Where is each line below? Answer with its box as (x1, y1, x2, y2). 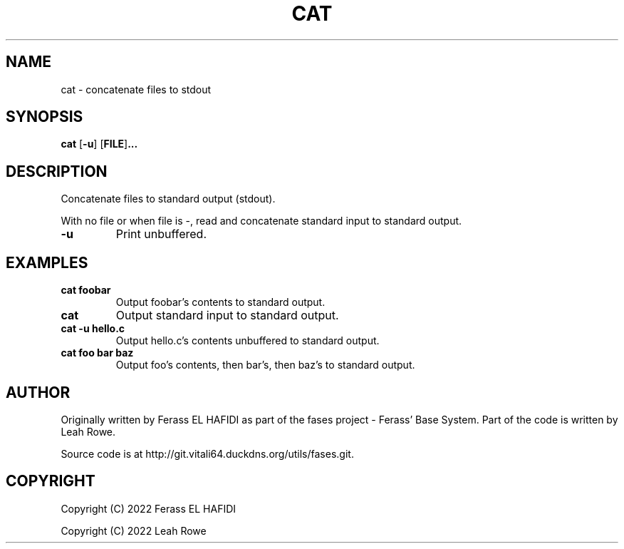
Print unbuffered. (115, 227, 207, 242)
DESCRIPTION (6, 162, 108, 180)
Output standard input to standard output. (115, 308, 339, 323)
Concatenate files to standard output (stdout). (61, 193, 276, 205)
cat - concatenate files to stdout (61, 83, 212, 96)
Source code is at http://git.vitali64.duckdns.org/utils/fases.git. (61, 447, 354, 460)
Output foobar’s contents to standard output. (115, 296, 326, 309)
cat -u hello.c (61, 322, 125, 335)
